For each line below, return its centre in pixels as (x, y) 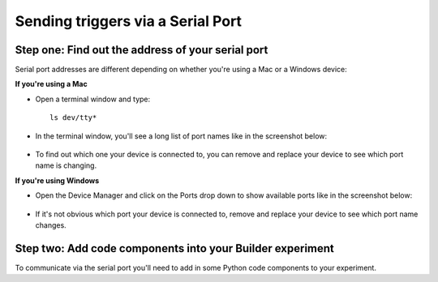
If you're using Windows (57, 180)
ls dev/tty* (73, 118)
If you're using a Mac (52, 84)
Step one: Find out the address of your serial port (142, 50)
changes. (51, 225)
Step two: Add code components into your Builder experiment (174, 248)
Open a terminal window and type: (93, 99)
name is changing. (66, 165)
